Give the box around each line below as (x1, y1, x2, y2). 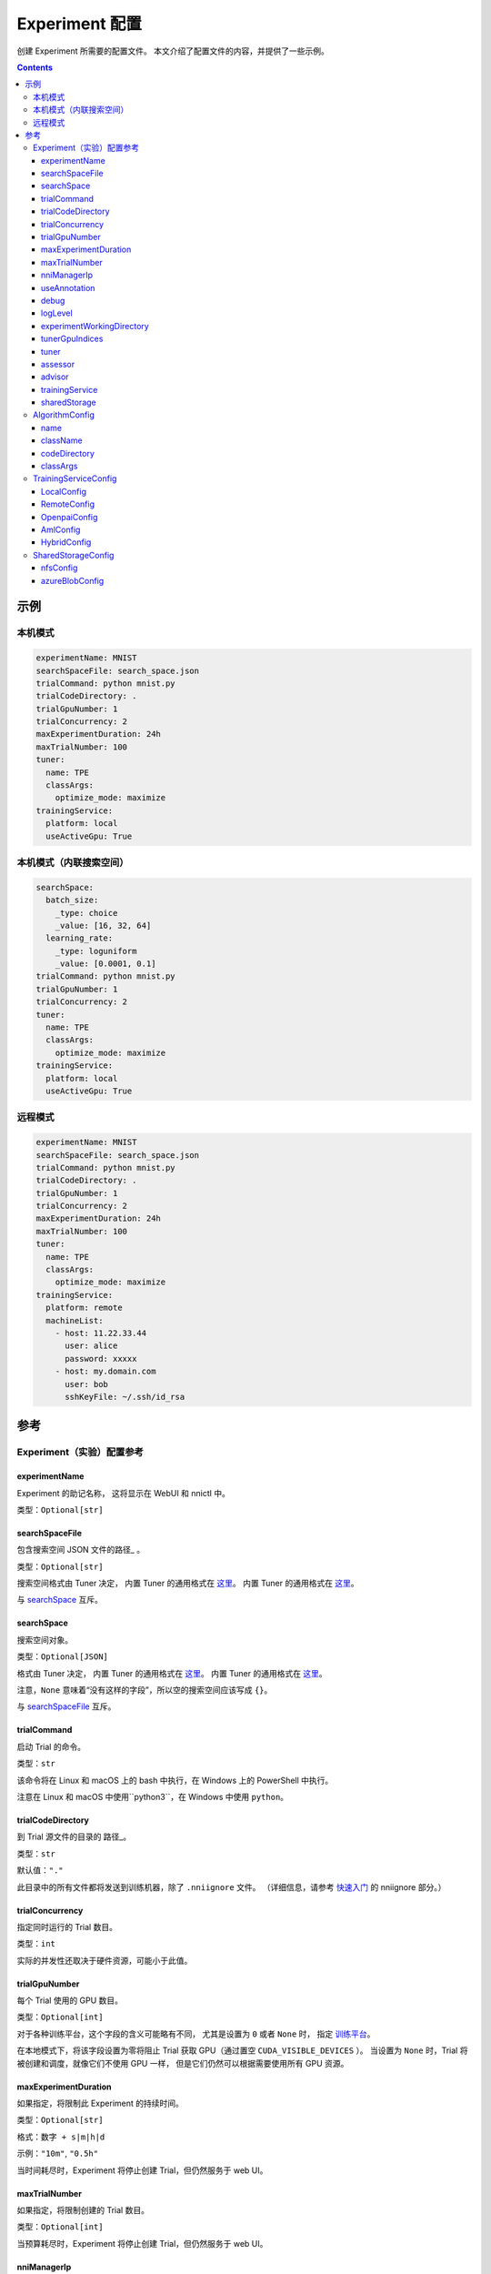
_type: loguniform (55, 946, 137, 956)
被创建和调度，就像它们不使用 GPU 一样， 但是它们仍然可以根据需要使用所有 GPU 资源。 (16, 2058, 349, 2068)
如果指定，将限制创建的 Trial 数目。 (16, 2205, 150, 2215)
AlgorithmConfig (33, 409, 95, 420)
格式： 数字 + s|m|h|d (16, 2131, 105, 2142)
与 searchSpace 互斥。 (16, 1595, 104, 1605)
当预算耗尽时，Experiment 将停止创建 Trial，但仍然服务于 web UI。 (16, 2238, 268, 2249)
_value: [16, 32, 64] (55, 920, 152, 931)
